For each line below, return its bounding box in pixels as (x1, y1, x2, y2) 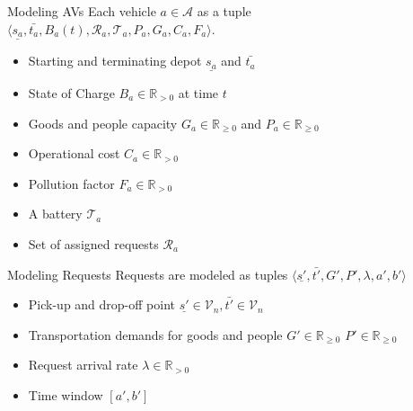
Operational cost (28, 144, 120, 163)
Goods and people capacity (28, 113, 178, 132)
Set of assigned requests (28, 234, 159, 253)
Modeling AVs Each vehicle (7, 2, 156, 20)
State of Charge (28, 83, 115, 102)
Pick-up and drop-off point (28, 295, 176, 314)
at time (178, 83, 219, 102)
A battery (28, 204, 83, 223)
